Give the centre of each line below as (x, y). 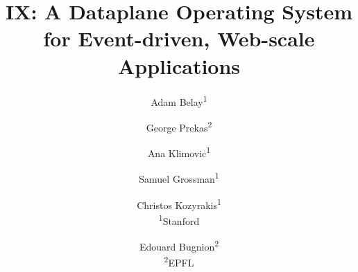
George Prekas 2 (179, 126)
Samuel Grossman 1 (179, 178)
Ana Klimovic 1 (179, 152)
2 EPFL (179, 261)
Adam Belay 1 (179, 100)
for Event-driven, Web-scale (179, 38)
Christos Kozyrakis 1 (179, 203)
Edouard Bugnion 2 (179, 245)
